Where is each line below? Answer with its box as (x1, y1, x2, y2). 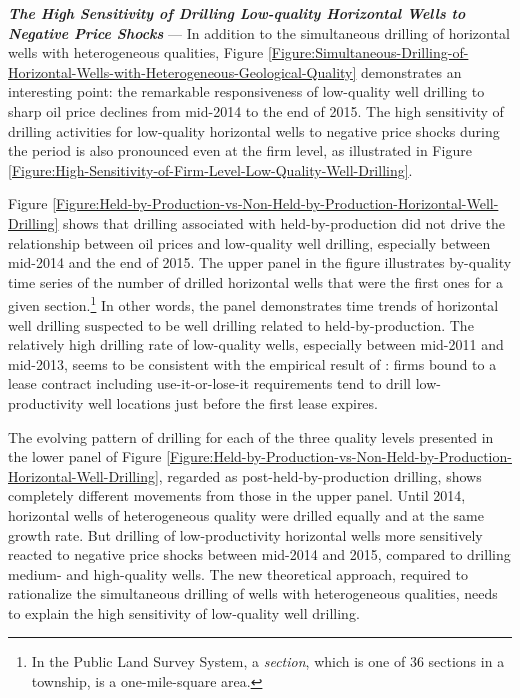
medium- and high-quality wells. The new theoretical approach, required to (8, 563, 468, 584)
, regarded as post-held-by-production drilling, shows (158, 465, 482, 486)
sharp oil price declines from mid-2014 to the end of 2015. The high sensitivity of (8, 100, 504, 121)
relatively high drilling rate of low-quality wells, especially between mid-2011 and (8, 334, 504, 355)
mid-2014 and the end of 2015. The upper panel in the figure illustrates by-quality (8, 252, 512, 273)
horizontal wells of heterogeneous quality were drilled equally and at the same (8, 504, 484, 525)
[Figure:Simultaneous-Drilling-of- (267, 42, 469, 63)
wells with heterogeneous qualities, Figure (8, 42, 264, 63)
